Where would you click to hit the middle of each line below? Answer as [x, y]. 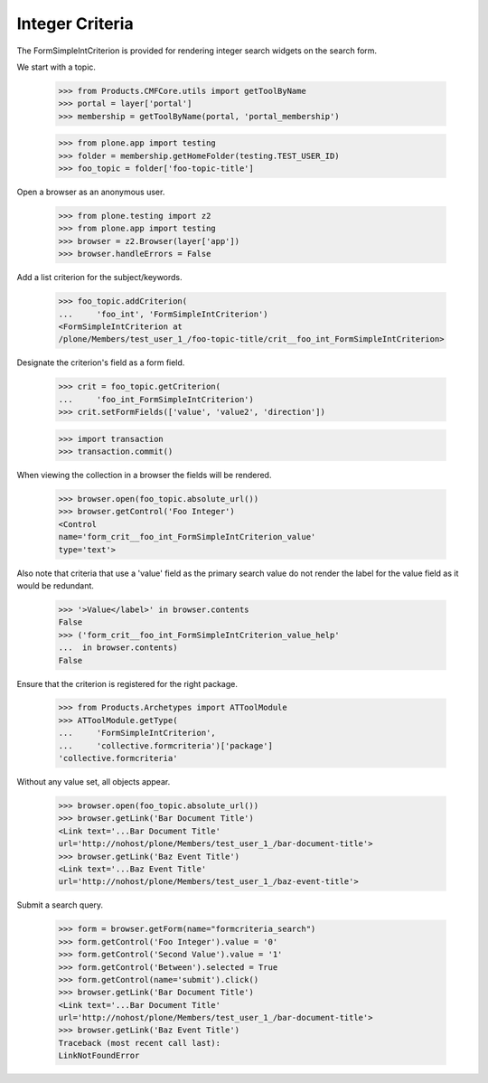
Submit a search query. [60, 905]
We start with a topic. [56, 67]
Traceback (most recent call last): [140, 1043]
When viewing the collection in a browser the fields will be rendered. [144, 476]
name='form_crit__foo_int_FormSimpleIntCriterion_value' [187, 537]
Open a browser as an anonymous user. [91, 192]
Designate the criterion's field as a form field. [101, 363]
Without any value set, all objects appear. [94, 782]
